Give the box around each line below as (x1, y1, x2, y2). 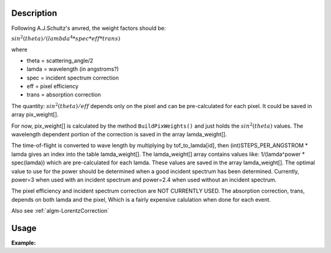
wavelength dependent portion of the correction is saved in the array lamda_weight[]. (11, 131, 227, 138)
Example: (11, 239, 36, 247)
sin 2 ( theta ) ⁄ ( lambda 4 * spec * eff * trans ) (11, 34, 121, 42)
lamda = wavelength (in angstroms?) (26, 65, 119, 73)
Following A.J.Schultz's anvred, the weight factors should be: (11, 24, 166, 32)
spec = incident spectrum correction (26, 74, 120, 81)
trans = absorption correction (26, 91, 101, 98)
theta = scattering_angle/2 (26, 57, 94, 64)
